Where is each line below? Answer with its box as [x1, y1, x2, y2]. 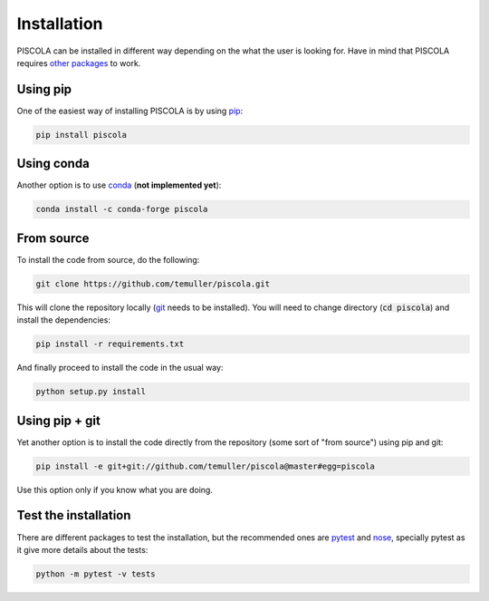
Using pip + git [16, 412, 101, 428]
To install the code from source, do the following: [16, 254, 200, 265]
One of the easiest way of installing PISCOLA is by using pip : [16, 105, 244, 116]
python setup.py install [35, 386, 147, 397]
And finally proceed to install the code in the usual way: [16, 363, 224, 373]
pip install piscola [35, 130, 127, 140]
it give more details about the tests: [16, 544, 149, 555]
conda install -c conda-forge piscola [35, 204, 208, 215]
